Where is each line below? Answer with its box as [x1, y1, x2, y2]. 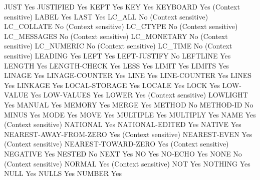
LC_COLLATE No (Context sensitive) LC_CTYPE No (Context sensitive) [4, 21, 238, 31]
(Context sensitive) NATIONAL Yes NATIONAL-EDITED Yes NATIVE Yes [4, 119, 241, 129]
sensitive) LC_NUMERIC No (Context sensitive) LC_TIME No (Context [4, 40, 232, 51]
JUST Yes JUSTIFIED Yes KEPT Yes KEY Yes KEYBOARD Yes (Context [4, 1, 240, 11]
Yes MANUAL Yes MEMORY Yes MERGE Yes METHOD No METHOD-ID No [4, 99, 253, 109]
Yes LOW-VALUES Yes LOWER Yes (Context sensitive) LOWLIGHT [30, 89, 248, 100]
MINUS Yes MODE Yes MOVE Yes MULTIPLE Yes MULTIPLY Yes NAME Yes [4, 109, 256, 119]
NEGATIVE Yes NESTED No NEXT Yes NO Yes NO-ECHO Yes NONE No [4, 148, 242, 158]
